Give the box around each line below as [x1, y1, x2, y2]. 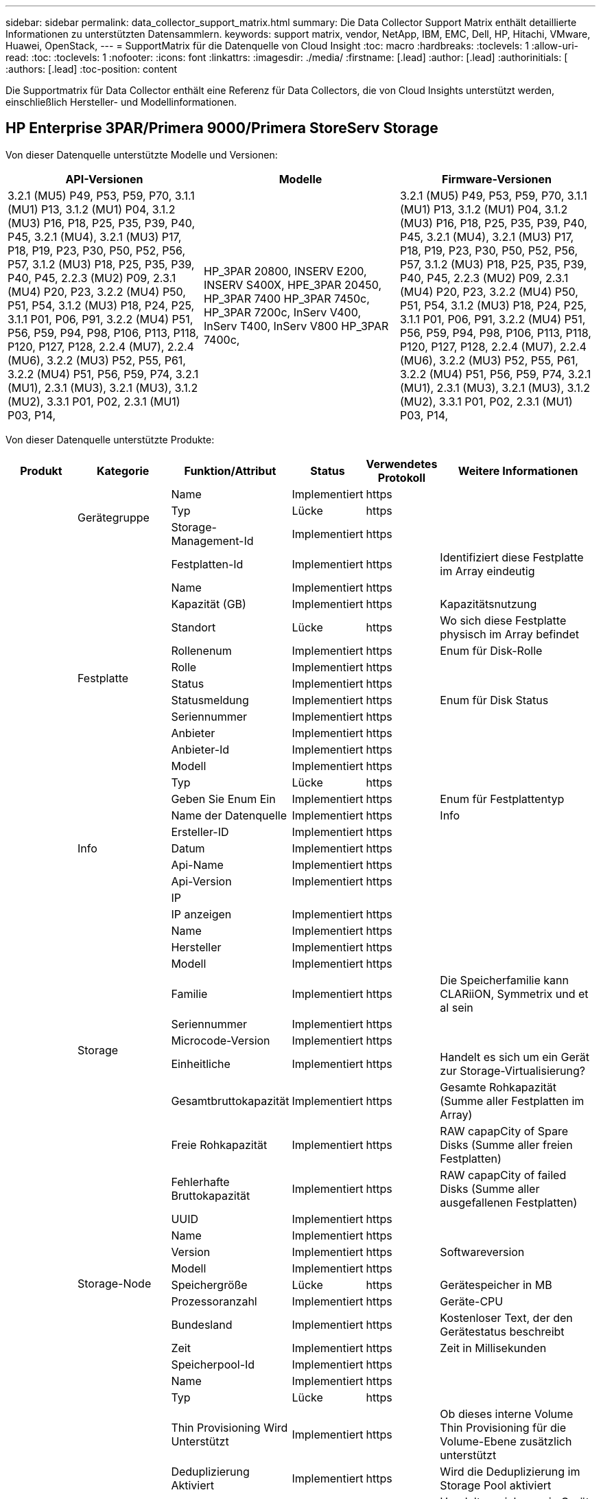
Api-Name [171, 857, 224, 872]
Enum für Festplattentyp [440, 791, 565, 806]
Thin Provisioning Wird [171, 1420, 288, 1434]
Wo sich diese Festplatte [440, 613, 567, 627]
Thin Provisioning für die [440, 1420, 567, 1434]
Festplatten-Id [171, 557, 244, 571]
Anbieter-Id [171, 742, 230, 756]
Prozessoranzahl [171, 1294, 257, 1308]
